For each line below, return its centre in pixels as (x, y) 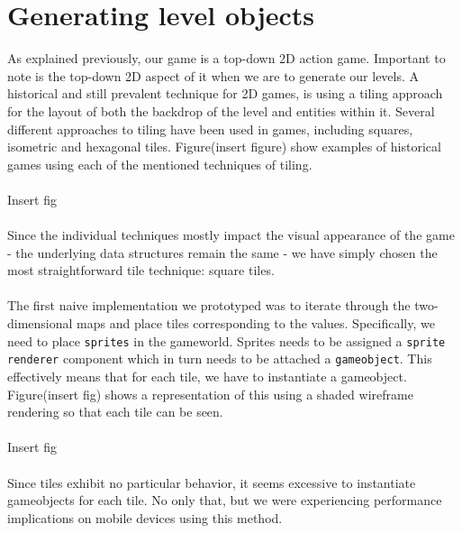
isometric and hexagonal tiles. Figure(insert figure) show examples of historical (224, 147)
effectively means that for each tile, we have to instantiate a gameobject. (207, 376)
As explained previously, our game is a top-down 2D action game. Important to (226, 58)
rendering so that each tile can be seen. (115, 412)
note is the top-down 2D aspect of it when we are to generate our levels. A (213, 75)
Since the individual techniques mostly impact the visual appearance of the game (231, 235)
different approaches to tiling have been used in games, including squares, (210, 129)
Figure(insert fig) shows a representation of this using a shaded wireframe (210, 394)
